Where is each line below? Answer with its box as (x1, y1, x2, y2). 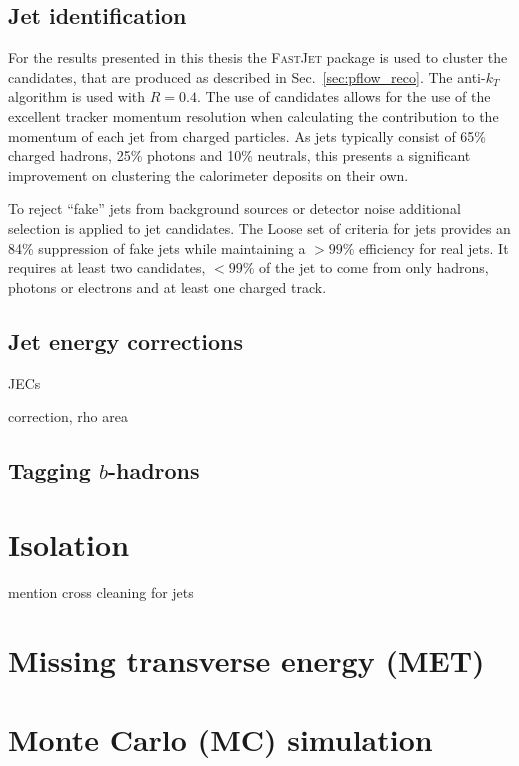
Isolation (8, 523, 130, 564)
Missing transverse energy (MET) (8, 640, 485, 681)
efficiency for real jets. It (359, 237, 509, 258)
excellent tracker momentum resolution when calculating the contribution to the (8, 105, 499, 126)
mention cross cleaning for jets (8, 581, 194, 602)
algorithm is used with (8, 86, 146, 107)
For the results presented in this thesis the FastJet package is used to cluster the (8, 47, 508, 68)
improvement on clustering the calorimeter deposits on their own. (8, 164, 409, 185)
